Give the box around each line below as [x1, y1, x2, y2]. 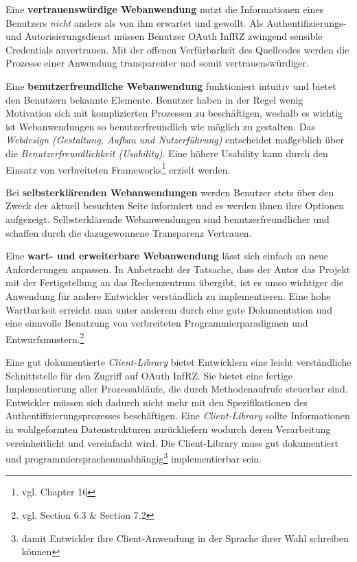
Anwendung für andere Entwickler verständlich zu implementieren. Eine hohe [5, 288, 331, 303]
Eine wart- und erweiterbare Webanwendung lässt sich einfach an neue [5, 248, 329, 263]
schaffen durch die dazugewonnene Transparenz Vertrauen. [5, 225, 252, 239]
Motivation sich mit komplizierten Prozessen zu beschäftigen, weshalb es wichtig [5, 106, 343, 120]
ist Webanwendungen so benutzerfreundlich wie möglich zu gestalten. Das [5, 119, 315, 133]
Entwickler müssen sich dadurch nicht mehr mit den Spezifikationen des [5, 395, 308, 409]
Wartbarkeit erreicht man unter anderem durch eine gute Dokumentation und [5, 302, 333, 316]
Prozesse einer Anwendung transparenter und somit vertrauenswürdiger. [5, 56, 309, 70]
